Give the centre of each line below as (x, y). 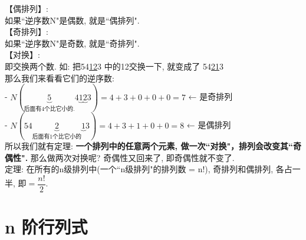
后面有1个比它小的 (57, 137)
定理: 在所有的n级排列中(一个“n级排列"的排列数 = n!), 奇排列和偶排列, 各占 (149, 169)
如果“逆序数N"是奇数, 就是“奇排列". (72, 43)
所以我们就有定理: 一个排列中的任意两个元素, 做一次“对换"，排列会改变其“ (149, 146)
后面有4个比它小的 (49, 109)
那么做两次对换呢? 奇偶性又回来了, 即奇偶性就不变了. (132, 157)
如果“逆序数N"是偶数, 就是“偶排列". (72, 20)
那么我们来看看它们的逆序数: (60, 78)
